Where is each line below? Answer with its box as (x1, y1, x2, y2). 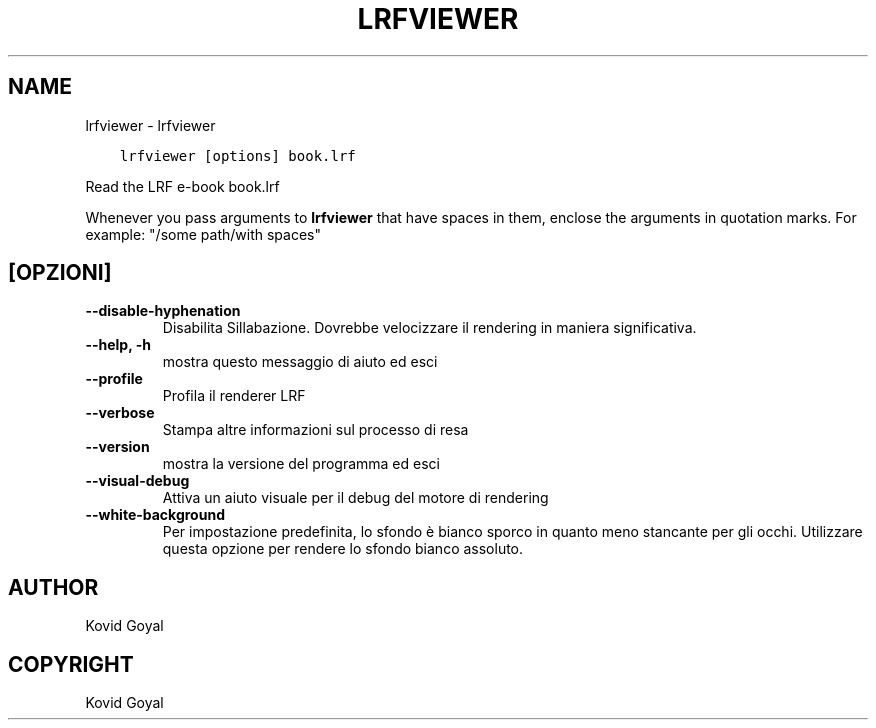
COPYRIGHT (8, 651, 134, 677)
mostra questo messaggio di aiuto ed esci (162, 353, 438, 371)
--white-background (85, 506, 225, 524)
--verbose (85, 404, 155, 422)
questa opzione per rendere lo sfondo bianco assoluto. (162, 540, 524, 558)
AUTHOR (8, 574, 99, 600)
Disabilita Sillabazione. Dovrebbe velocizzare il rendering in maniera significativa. (162, 319, 697, 337)
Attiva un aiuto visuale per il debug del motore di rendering (162, 489, 549, 507)
